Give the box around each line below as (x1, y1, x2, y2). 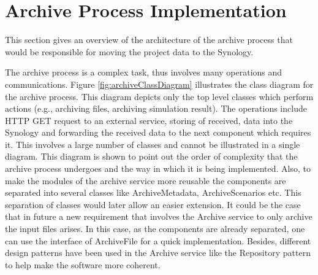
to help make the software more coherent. (5, 258, 161, 271)
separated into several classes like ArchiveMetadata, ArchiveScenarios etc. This (5, 186, 301, 199)
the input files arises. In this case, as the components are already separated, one (5, 222, 305, 235)
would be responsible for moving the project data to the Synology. (5, 45, 254, 58)
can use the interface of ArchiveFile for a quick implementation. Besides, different (5, 234, 311, 247)
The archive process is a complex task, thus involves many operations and (5, 66, 282, 79)
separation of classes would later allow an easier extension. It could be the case (5, 198, 301, 211)
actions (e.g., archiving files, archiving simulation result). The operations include (5, 102, 307, 115)
